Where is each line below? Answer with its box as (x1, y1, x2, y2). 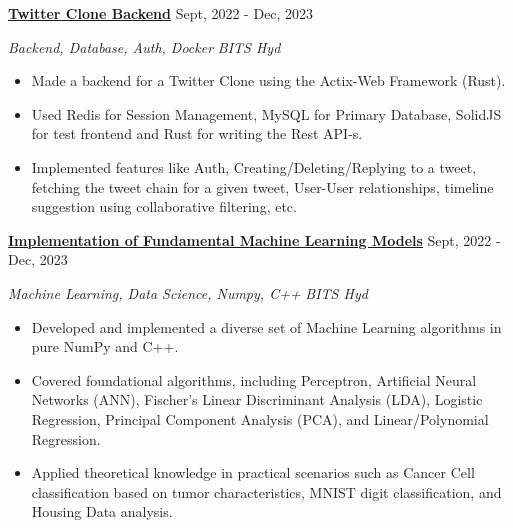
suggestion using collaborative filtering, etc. (31, 196, 297, 217)
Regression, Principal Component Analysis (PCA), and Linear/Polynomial (31, 408, 489, 429)
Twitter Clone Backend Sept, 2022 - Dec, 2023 (8, 3, 314, 23)
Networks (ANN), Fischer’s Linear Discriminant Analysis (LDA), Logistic (31, 389, 483, 410)
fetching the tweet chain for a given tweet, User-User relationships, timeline (31, 176, 494, 197)
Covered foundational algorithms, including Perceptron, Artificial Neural (31, 369, 477, 390)
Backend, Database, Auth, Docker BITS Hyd (8, 36, 281, 57)
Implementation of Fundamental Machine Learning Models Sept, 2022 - (8, 229, 501, 250)
